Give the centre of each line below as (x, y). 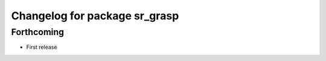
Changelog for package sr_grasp (95, 16)
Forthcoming (38, 32)
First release (42, 47)
